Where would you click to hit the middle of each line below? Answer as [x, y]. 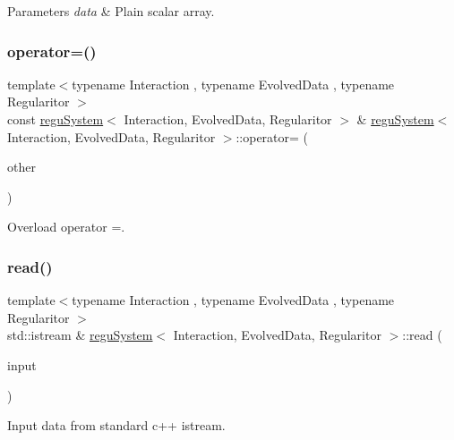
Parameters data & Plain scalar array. [111, 11]
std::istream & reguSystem [80, 335]
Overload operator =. [66, 227]
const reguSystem [56, 119]
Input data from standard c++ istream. [116, 425]
